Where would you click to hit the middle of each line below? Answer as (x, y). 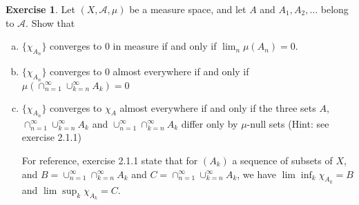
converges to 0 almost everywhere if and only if (149, 71)
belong (334, 9)
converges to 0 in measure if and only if (133, 46)
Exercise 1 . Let (40, 9)
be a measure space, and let (188, 9)
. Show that (50, 22)
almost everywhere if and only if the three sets (218, 107)
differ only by (210, 123)
